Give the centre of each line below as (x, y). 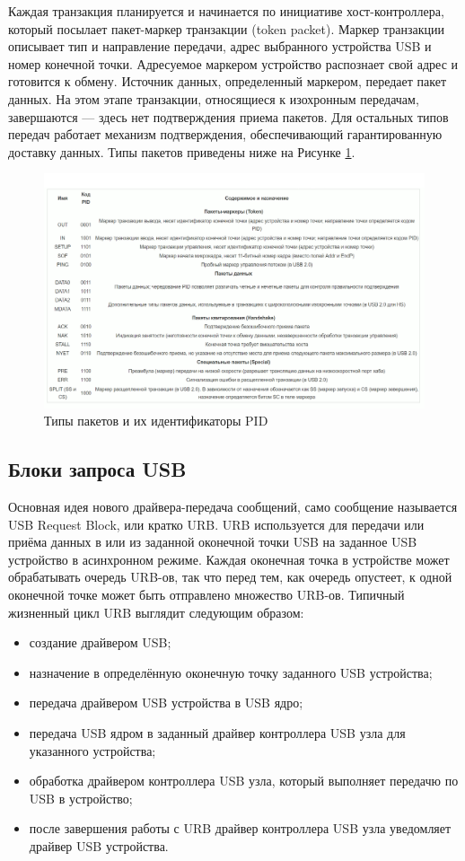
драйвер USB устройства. (99, 845)
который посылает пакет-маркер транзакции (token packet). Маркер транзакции (227, 28)
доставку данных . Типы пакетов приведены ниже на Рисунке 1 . (182, 151)
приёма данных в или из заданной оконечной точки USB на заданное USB (213, 542)
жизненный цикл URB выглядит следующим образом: (156, 612)
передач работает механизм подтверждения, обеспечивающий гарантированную (225, 134)
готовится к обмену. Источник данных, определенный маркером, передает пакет (228, 81)
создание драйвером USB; (100, 642)
